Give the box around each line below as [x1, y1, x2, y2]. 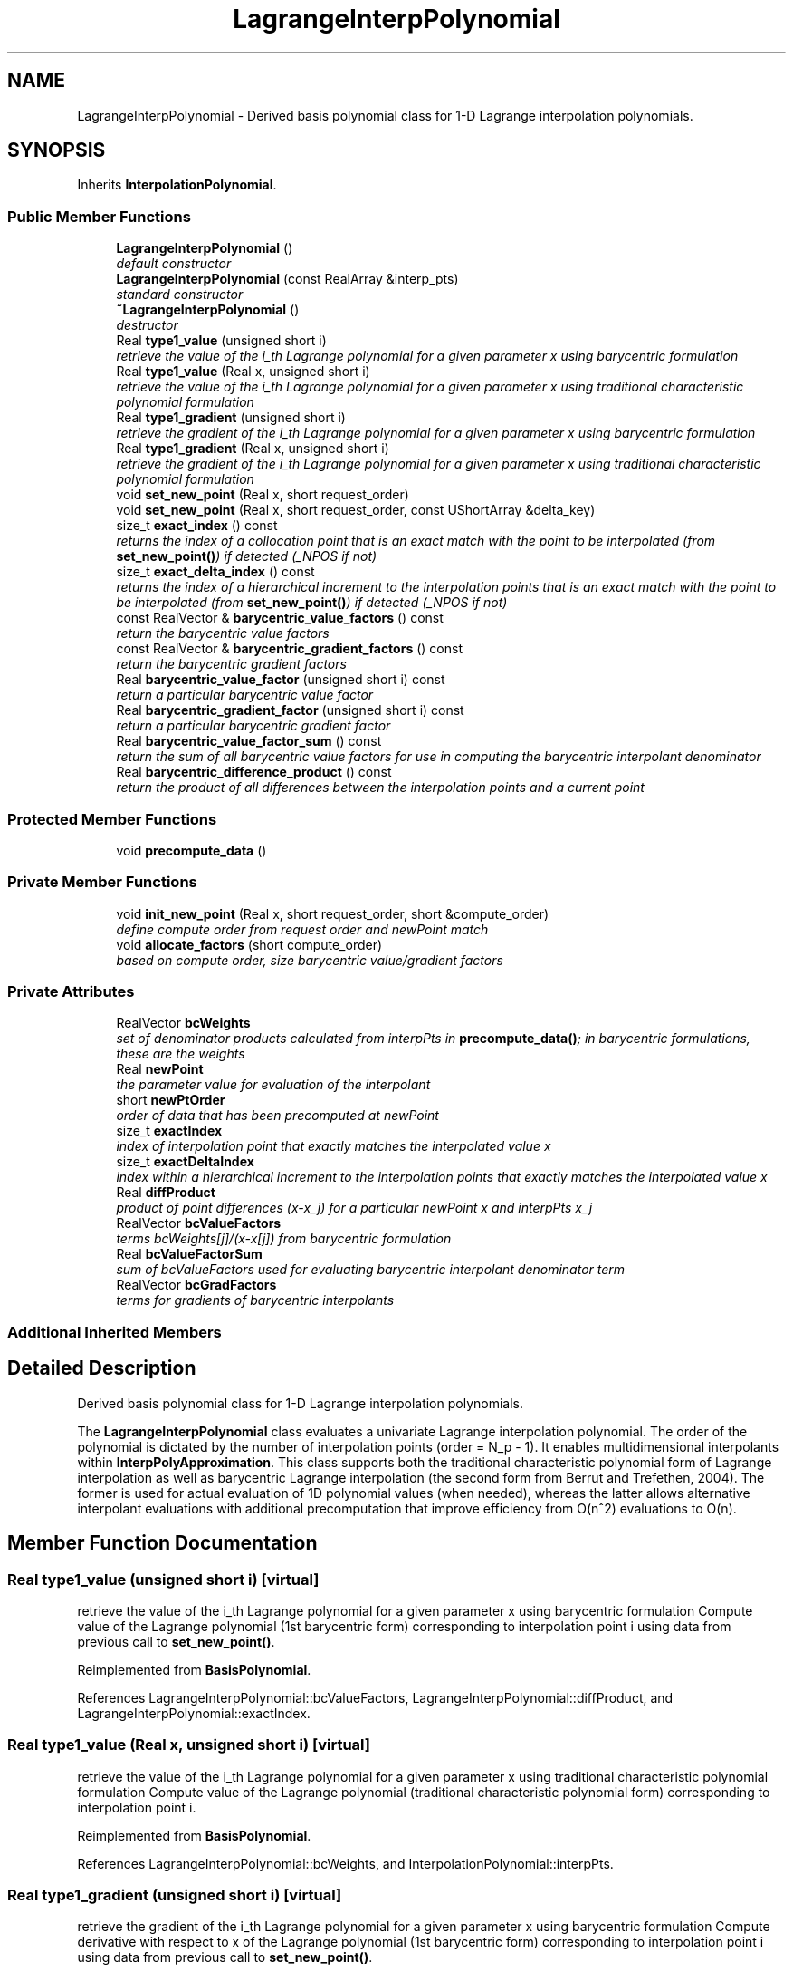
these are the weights [116, 1046, 245, 1062]
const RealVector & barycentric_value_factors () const [116, 610, 444, 626]
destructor [116, 317, 178, 333]
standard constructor [116, 286, 244, 303]
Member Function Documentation [7, 1532, 318, 1555]
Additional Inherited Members [7, 1322, 222, 1341]
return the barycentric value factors [116, 625, 330, 642]
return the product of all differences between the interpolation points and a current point [116, 779, 645, 796]
